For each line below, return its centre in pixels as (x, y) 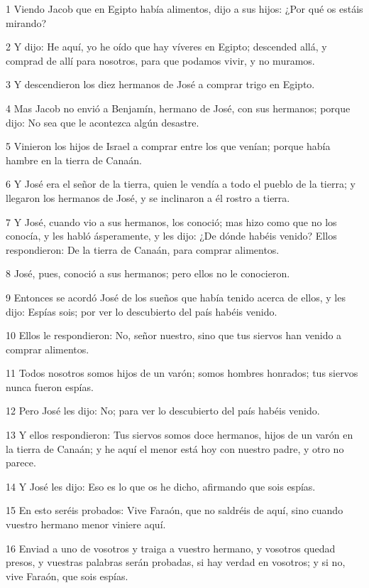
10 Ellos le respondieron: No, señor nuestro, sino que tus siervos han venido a (174, 335)
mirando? (26, 22)
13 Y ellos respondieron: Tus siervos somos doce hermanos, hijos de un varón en (180, 435)
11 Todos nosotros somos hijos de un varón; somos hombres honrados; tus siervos (182, 373)
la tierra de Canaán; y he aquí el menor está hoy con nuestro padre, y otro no (175, 448)
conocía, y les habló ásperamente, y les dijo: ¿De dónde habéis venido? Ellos (171, 236)
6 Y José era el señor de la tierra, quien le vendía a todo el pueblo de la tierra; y (181, 184)
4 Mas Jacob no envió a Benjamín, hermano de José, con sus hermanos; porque (178, 108)
